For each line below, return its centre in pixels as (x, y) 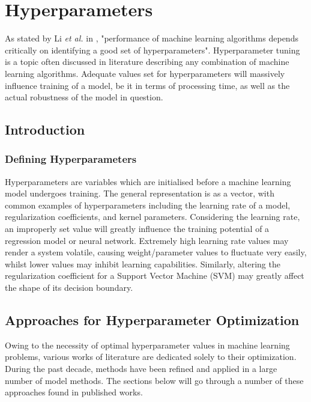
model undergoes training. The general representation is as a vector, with (140, 193)
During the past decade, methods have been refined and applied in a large (141, 369)
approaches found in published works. (74, 392)
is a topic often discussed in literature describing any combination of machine (147, 62)
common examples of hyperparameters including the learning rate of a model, (148, 205)
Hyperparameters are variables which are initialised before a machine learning (148, 181)
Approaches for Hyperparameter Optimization (152, 320)
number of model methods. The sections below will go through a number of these (154, 380)
